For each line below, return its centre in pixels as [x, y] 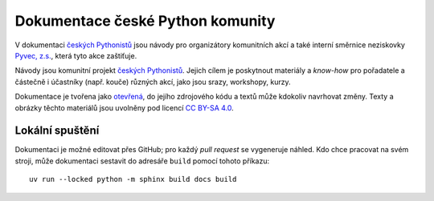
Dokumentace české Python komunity [145, 21]
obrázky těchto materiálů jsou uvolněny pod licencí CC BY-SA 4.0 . [125, 107]
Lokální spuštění [57, 131]
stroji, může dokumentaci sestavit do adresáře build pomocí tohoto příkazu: [142, 161]
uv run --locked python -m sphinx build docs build [133, 179]
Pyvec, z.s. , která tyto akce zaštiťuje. [76, 55]
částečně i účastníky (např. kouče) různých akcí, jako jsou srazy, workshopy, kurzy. [153, 82]
